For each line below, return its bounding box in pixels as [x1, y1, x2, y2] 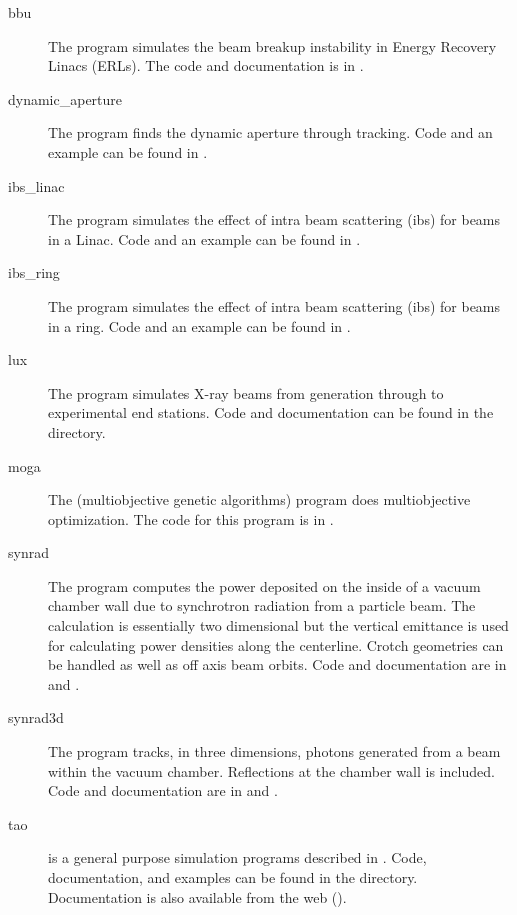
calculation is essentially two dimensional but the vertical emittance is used [48, 615, 509, 636]
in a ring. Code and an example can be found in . [48, 315, 351, 336]
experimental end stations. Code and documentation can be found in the [48, 402, 494, 423]
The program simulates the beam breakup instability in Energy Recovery [48, 35, 497, 56]
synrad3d [8, 707, 64, 728]
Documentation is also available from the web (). [48, 886, 347, 907]
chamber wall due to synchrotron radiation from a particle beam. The [48, 595, 476, 616]
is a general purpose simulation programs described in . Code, [48, 847, 427, 868]
